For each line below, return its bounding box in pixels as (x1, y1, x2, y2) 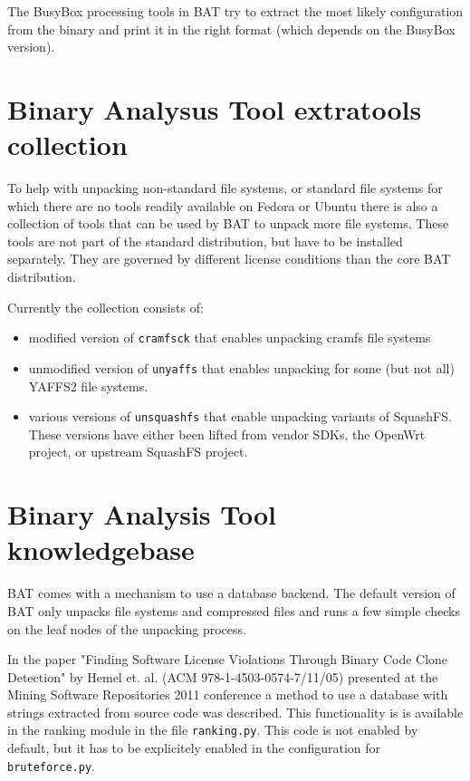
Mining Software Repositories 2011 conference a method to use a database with (7, 685, 448, 704)
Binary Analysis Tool (7, 496, 276, 533)
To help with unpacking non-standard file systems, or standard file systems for (7, 178, 443, 198)
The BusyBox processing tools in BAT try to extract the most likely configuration (7, 2, 464, 20)
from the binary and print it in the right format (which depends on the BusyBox (7, 19, 456, 38)
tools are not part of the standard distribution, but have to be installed (7, 231, 403, 250)
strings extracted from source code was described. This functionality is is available (7, 702, 464, 721)
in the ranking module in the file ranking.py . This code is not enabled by (7, 720, 418, 739)
